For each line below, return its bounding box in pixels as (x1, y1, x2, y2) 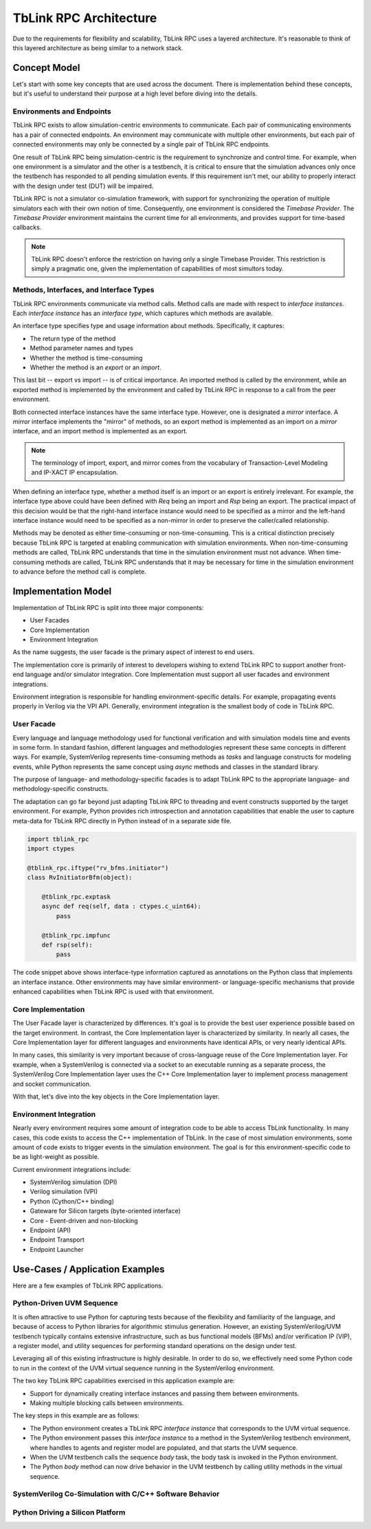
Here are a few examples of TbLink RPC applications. (12, 1281, 164, 1290)
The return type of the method (30, 334, 116, 343)
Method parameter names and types (30, 344, 133, 352)
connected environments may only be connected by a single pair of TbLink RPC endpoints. (12, 140, 271, 149)
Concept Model (12, 62, 80, 74)
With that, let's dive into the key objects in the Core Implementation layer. (12, 1092, 220, 1100)
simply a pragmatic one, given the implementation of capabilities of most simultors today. (31, 265, 284, 273)
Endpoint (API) (30, 1226, 71, 1235)
